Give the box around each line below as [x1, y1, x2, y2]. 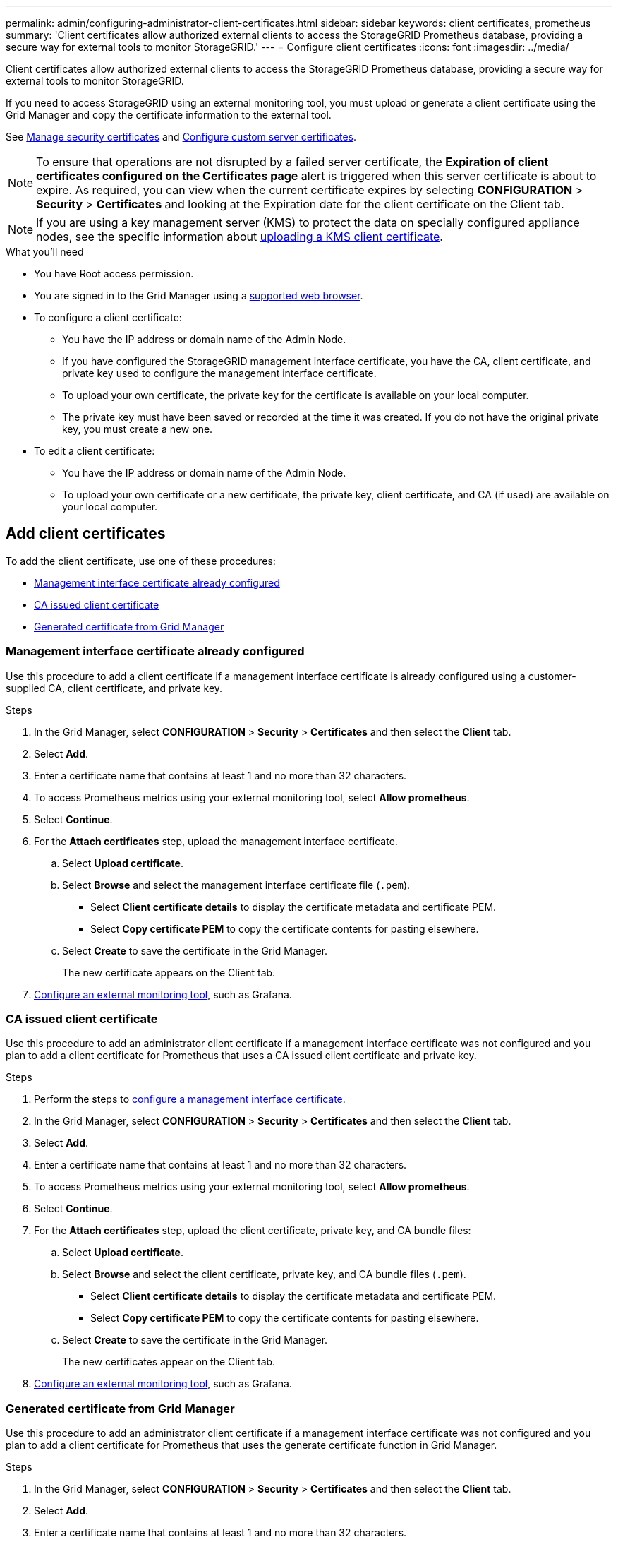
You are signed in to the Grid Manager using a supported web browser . [34, 289, 363, 301]
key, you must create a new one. [62, 423, 213, 435]
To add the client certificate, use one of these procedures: [6, 554, 276, 567]
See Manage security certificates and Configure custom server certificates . [6, 131, 357, 143]
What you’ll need [6, 246, 84, 258]
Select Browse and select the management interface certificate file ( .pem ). [62, 878, 411, 891]
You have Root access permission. [34, 268, 194, 280]
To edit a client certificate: [34, 445, 155, 457]
